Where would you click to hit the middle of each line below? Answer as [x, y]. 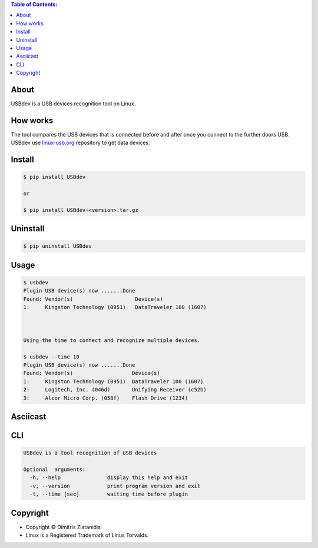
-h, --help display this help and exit [109, 478]
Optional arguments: [54, 469]
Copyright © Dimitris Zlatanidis [63, 527]
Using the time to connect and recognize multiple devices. [112, 340]
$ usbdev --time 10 [51, 357]
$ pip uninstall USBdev [58, 246]
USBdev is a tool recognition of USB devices [90, 453]
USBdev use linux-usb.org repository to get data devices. [80, 143]
